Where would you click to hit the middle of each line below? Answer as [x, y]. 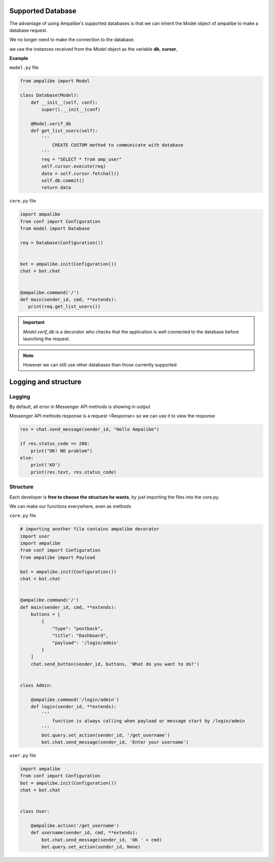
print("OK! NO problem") [62, 451]
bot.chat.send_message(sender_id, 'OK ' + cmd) [102, 840]
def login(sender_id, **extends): [74, 707]
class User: [35, 811]
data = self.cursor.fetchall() [80, 173]
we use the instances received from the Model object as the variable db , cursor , [93, 49]
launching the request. [47, 339]
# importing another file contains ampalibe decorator [90, 529]
